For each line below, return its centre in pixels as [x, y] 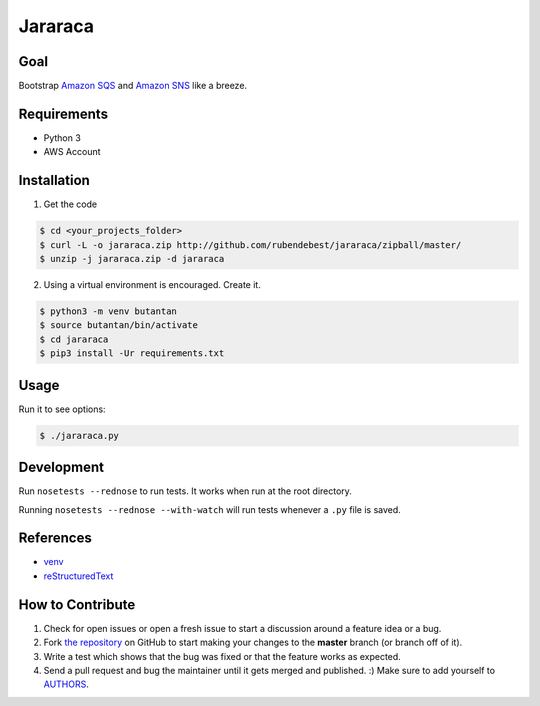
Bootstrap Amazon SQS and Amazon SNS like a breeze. [133, 86]
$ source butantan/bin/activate [119, 325]
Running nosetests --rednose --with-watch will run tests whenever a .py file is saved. [210, 509]
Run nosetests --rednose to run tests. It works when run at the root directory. [185, 491]
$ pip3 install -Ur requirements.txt [132, 353]
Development [61, 467]
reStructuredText [78, 576]
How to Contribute [77, 604]
